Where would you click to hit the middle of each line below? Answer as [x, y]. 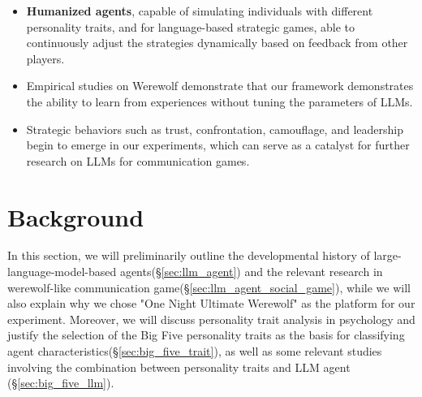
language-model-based [62, 272]
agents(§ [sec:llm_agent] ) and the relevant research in [251, 272]
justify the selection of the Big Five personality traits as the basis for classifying [206, 335]
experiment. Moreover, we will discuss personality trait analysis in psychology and [211, 319]
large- [388, 255]
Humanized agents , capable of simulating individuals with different [200, 11]
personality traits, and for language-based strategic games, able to [191, 26]
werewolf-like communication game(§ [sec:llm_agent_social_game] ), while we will [209, 287]
